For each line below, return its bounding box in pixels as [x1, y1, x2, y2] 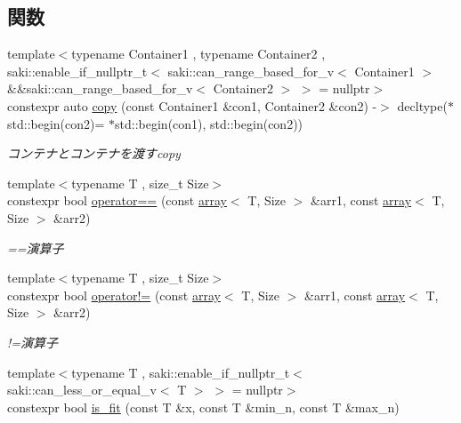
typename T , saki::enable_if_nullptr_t [71, 363, 290, 381]
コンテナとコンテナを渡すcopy [7, 144, 181, 163]
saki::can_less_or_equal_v [7, 380, 157, 399]
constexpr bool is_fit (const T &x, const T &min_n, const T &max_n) [7, 397, 400, 416]
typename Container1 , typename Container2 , [71, 44, 326, 63]
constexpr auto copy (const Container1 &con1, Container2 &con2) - [7, 96, 377, 115]
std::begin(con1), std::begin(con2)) [115, 114, 303, 132]
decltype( [397, 96, 448, 115]
